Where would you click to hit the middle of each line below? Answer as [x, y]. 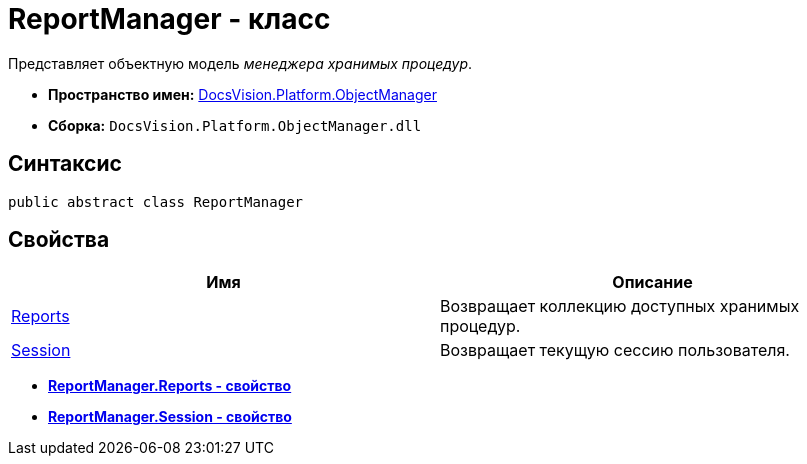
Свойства [59, 240]
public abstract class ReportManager [156, 201]
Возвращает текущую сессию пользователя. [615, 350]
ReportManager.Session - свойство [170, 417]
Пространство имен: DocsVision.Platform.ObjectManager [242, 94]
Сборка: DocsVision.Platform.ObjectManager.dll [235, 125]
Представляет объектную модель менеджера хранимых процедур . [240, 63]
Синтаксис [65, 164]
